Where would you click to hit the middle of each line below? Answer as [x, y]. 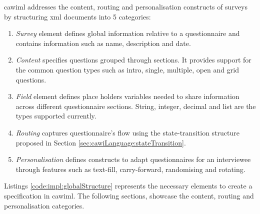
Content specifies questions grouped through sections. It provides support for [133, 60]
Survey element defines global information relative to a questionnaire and [128, 33]
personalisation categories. [44, 205]
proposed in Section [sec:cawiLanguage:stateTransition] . [101, 142]
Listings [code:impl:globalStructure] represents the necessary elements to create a [128, 186]
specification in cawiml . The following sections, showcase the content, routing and [129, 195]
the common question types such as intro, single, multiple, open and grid [127, 69]
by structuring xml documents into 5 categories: [77, 16]
